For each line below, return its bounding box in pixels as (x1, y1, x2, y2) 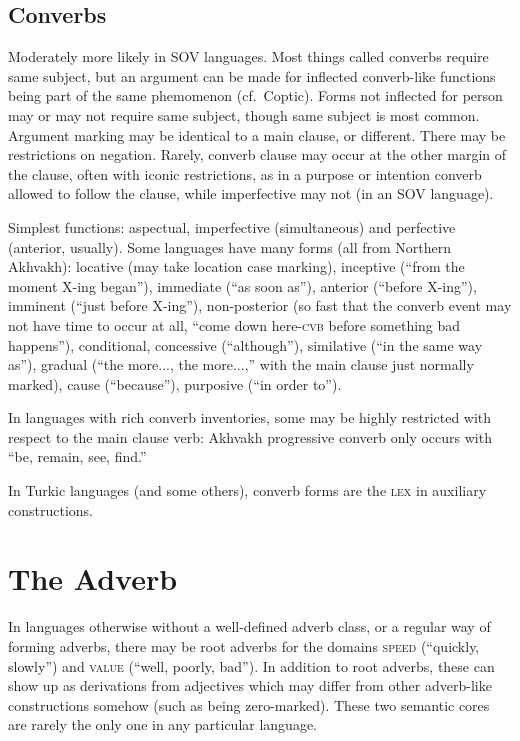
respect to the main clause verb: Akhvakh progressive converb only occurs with (8, 426, 492, 447)
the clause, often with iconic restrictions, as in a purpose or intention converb (8, 163, 482, 184)
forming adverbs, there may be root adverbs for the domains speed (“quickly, (8, 635, 480, 656)
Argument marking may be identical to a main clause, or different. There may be (8, 124, 506, 145)
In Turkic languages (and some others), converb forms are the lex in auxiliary (8, 480, 487, 501)
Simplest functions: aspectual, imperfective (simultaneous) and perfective (8, 216, 456, 237)
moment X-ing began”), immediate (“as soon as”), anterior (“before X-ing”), (8, 275, 477, 296)
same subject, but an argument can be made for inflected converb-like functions (8, 65, 496, 86)
